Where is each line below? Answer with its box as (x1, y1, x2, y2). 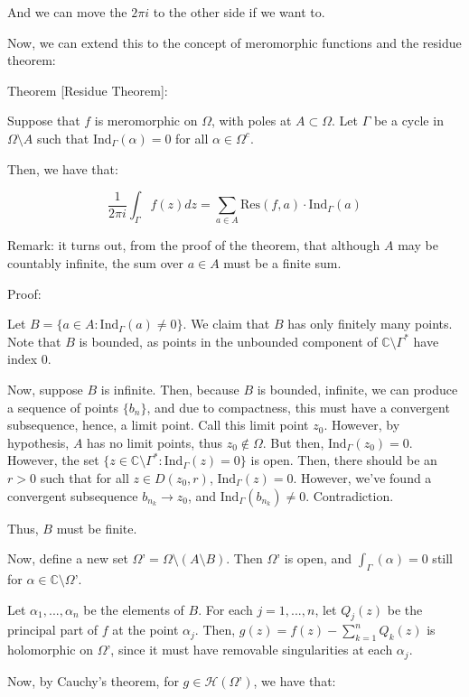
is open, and (284, 549, 352, 568)
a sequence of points (7, 397, 119, 416)
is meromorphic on (94, 111, 198, 130)
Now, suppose (7, 380, 83, 399)
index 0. (7, 349, 52, 368)
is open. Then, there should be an (250, 451, 437, 469)
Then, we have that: (7, 159, 118, 178)
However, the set (7, 451, 99, 469)
